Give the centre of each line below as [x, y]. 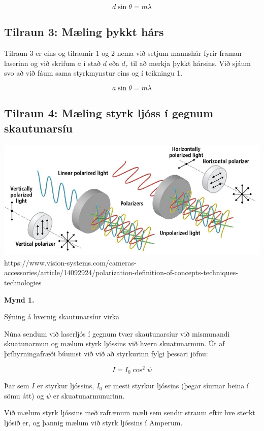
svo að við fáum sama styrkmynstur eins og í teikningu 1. [93, 73]
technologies [23, 283]
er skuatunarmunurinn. [89, 395]
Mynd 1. [19, 299]
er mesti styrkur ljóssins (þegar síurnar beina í [177, 386]
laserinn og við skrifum [40, 63]
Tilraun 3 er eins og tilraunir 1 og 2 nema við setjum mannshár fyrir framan [123, 53]
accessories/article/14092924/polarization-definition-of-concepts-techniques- [121, 272]
